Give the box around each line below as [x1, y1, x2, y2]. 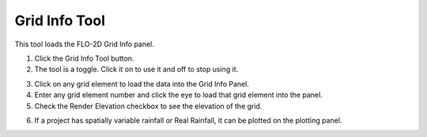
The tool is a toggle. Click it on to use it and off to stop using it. [34, 65, 239, 74]
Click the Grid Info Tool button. [34, 54, 134, 63]
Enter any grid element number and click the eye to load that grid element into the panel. [34, 91, 323, 100]
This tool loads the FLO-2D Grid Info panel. [14, 39, 154, 49]
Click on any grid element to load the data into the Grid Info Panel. [34, 79, 249, 88]
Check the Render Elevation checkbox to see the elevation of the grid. [34, 101, 263, 110]
